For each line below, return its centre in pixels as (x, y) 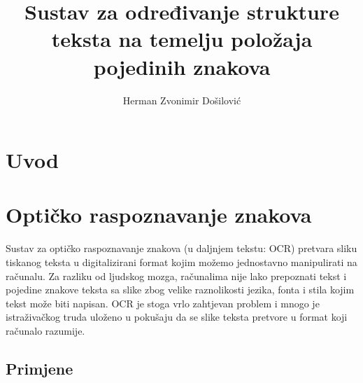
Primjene (40, 368)
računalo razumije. (45, 330)
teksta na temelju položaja (182, 39)
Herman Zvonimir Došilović (182, 100)
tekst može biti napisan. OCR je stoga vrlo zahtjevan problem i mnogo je (163, 303)
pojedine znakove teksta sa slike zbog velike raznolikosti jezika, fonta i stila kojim (180, 290)
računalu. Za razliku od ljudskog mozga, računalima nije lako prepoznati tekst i (176, 276)
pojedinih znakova (182, 66)
